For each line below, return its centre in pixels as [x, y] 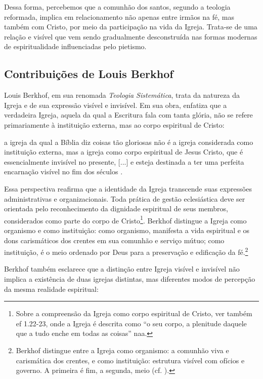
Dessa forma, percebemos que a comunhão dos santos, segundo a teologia [117, 7]
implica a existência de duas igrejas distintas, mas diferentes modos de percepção [130, 278]
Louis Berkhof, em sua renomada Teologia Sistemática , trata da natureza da [122, 95]
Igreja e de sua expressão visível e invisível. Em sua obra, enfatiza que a [116, 105]
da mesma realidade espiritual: [51, 289]
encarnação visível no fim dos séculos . [63, 172]
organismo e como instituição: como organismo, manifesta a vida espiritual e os [127, 230]
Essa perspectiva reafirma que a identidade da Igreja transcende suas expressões [128, 188]
